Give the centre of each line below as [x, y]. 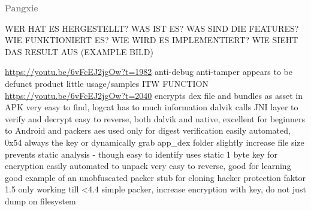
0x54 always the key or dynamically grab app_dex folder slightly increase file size [155, 142]
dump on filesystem [40, 201]
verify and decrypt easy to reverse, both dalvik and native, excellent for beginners [155, 118]
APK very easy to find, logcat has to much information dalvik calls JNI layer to [152, 107]
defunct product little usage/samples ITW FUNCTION [107, 83]
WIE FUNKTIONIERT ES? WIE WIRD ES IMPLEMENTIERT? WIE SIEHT [152, 40]
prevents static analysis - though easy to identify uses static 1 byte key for [141, 154]
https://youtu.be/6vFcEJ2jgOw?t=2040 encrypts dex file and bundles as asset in [154, 95]
